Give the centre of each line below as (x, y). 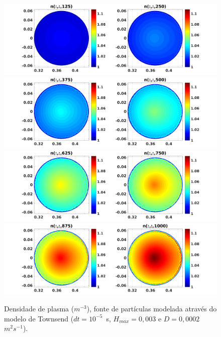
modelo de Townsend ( (39, 318)
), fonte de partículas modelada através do (152, 309)
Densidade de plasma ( (39, 309)
